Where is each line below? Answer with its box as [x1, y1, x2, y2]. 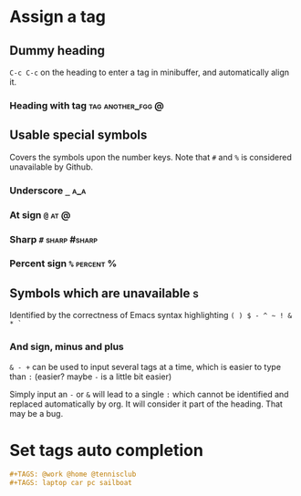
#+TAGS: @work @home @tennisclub [9, 470, 137, 480]
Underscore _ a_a [9, 184, 87, 197]
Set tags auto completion [9, 439, 203, 460]
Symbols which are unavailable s [9, 285, 199, 301]
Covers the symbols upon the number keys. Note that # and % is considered [9, 151, 292, 162]
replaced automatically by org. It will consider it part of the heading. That [9, 398, 283, 409]
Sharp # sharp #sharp [9, 232, 99, 245]
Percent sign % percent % [9, 257, 118, 270]
